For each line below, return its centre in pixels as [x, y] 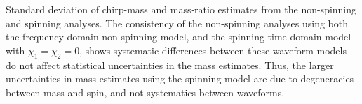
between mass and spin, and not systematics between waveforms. [145, 92]
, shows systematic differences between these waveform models [213, 50]
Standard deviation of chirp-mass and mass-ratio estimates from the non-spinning [181, 9]
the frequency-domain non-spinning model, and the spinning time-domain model [179, 37]
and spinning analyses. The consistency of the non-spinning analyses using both [177, 23]
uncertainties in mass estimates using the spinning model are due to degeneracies [180, 79]
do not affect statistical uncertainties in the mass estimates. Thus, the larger [170, 65]
